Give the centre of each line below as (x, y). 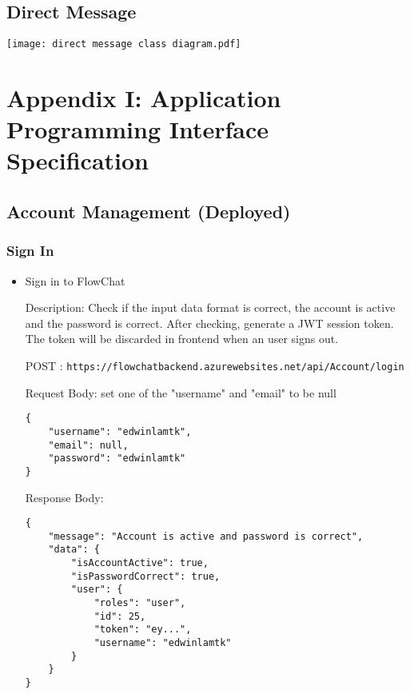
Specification (78, 160)
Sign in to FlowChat (75, 280)
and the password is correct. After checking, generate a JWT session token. (209, 323)
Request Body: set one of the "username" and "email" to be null (181, 392)
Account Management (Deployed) (149, 211)
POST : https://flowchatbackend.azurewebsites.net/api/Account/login (215, 365)
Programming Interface (137, 129)
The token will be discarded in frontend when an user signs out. (182, 339)
